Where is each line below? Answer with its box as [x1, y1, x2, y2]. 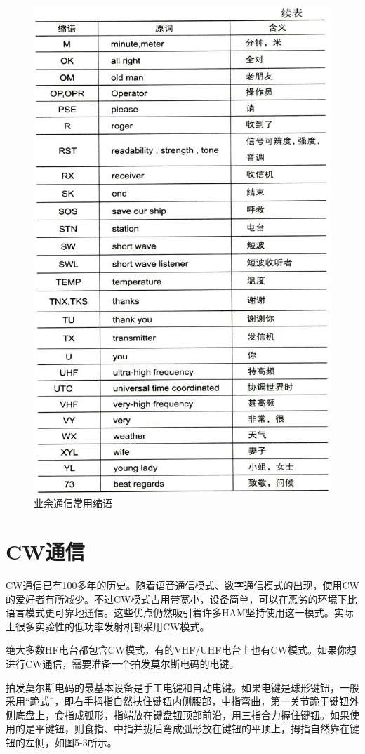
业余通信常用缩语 [34, 496, 112, 510]
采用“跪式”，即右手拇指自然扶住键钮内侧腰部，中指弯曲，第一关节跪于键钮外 [6, 694, 359, 708]
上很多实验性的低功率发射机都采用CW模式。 [6, 619, 210, 633]
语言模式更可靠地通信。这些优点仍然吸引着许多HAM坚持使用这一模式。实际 [6, 605, 354, 620]
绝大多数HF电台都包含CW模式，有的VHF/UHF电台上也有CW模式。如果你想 [6, 642, 357, 657]
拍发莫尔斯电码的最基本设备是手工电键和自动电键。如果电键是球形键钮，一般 [6, 680, 359, 694]
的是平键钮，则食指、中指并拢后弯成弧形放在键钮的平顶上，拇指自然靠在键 [15, 721, 359, 736]
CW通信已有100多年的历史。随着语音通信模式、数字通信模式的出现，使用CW [6, 577, 359, 592]
